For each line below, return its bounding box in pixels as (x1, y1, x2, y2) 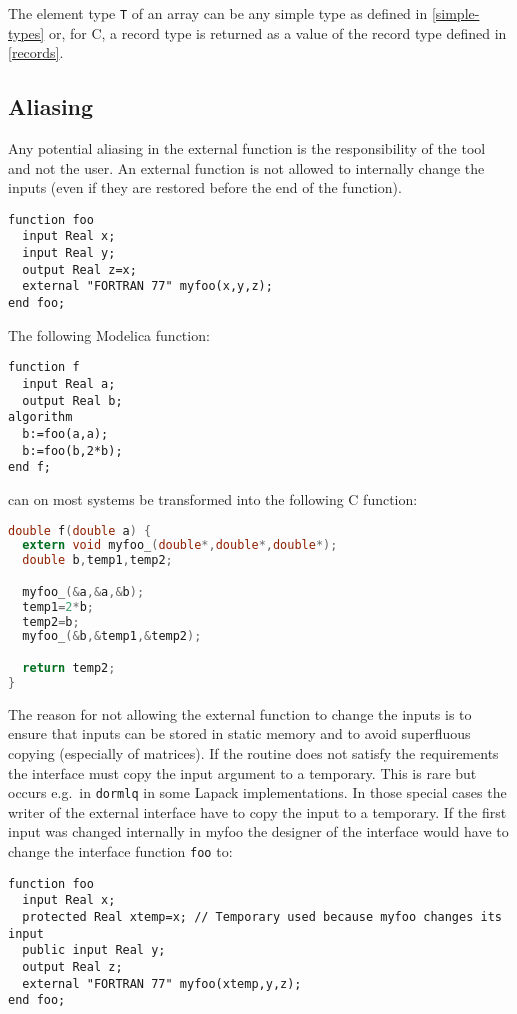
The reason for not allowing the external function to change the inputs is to (8, 703, 472, 724)
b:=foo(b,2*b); (22, 443, 123, 458)
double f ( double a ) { (8, 523, 152, 538)
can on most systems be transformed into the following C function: (8, 488, 418, 509)
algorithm (8, 410, 73, 425)
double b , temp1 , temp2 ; (22, 553, 173, 568)
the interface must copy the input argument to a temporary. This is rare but (8, 762, 477, 783)
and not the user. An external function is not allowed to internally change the (8, 157, 485, 178)
